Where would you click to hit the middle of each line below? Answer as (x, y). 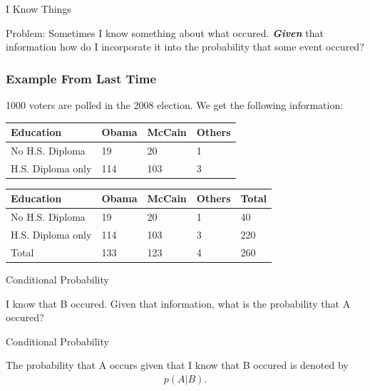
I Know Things (38, 9)
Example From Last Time (81, 78)
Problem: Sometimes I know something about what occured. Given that (165, 32)
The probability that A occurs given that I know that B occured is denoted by (177, 365)
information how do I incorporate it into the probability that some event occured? (185, 47)
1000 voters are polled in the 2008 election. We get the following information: (175, 105)
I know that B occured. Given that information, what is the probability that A (178, 303)
